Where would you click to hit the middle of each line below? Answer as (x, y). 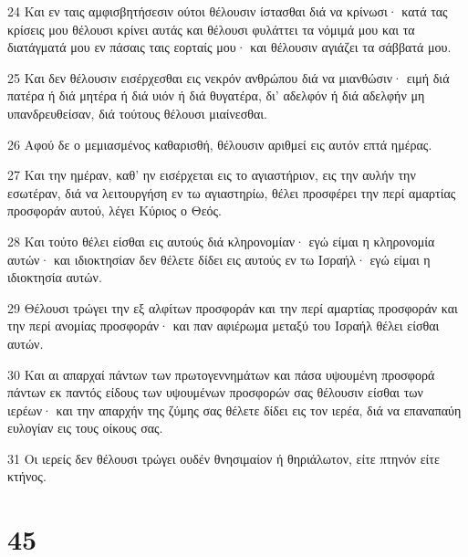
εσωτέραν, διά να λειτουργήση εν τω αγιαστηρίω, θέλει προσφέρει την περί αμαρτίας (232, 192)
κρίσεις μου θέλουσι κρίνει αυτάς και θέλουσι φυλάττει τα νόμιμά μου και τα (211, 29)
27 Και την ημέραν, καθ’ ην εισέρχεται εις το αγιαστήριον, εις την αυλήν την (212, 175)
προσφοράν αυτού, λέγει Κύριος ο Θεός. (114, 210)
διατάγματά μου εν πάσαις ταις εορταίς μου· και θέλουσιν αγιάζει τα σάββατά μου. (229, 47)
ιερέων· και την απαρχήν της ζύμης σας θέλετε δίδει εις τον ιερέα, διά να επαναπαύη (234, 410)
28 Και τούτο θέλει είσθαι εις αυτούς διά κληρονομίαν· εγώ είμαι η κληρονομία (221, 241)
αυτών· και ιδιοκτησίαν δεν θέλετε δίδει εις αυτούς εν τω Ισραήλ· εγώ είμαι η (219, 259)
